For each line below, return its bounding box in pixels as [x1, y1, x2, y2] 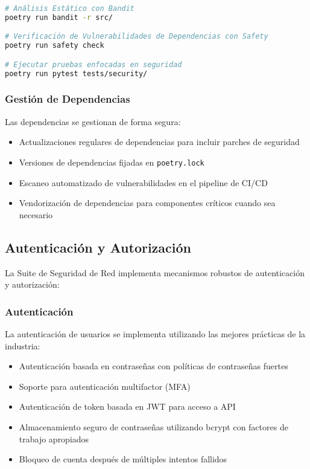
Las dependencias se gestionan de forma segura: [5, 115, 181, 128]
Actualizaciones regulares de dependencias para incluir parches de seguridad [19, 135, 300, 148]
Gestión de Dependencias [5, 91, 130, 106]
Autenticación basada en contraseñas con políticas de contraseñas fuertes [19, 360, 288, 372]
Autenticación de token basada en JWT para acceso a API [19, 400, 236, 413]
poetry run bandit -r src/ [5, 13, 113, 22]
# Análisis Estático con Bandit [5, 4, 134, 13]
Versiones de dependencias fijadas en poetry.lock [19, 155, 204, 168]
